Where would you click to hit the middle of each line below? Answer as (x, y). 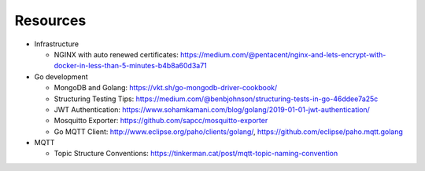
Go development (61, 76)
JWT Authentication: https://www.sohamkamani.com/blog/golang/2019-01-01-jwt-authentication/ (212, 109)
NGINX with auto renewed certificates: (116, 54)
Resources (50, 20)
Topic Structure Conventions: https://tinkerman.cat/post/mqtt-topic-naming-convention (196, 154)
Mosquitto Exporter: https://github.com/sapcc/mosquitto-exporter (161, 121)
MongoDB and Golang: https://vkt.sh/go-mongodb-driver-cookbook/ (166, 88)
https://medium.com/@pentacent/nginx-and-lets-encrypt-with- (283, 54)
